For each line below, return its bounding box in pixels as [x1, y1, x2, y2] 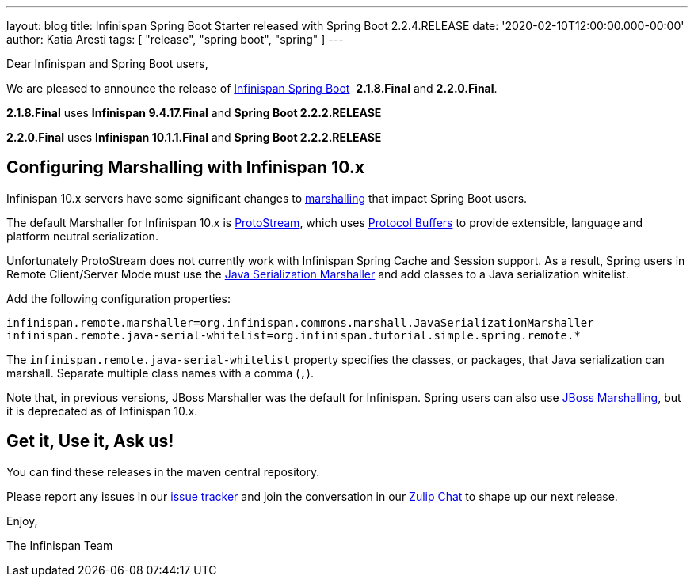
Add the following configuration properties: [6, 291, 231, 305]
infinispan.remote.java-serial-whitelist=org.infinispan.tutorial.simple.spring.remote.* [6, 328, 581, 342]
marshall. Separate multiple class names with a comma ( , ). [6, 365, 314, 380]
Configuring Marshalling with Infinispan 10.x [6, 157, 364, 178]
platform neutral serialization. [6, 229, 158, 243]
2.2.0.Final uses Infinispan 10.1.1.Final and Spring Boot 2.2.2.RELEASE [6, 131, 382, 144]
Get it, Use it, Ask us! [6, 431, 174, 452]
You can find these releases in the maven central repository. [6, 464, 320, 479]
